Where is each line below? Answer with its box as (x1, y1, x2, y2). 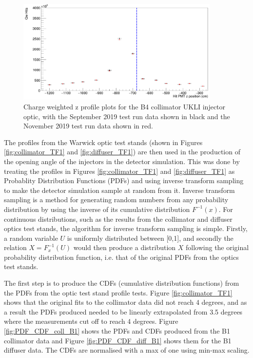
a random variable (4, 232, 58, 243)
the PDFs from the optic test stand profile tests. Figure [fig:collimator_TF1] (4, 287, 233, 297)
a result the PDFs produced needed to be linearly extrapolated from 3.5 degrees (4, 306, 243, 316)
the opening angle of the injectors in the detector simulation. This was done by (4, 156, 240, 166)
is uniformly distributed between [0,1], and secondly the (67, 232, 234, 243)
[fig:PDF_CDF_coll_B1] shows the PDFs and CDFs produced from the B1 (4, 326, 230, 336)
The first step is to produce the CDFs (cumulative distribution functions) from (4, 278, 239, 288)
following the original (186, 242, 249, 253)
